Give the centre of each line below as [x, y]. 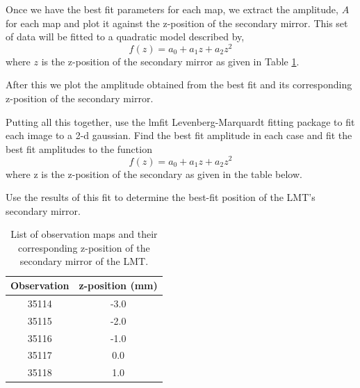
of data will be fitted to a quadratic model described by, [125, 37]
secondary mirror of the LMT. [84, 261]
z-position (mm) [118, 285]
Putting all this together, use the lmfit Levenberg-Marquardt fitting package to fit [180, 121]
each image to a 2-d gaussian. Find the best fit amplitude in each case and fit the [179, 135]
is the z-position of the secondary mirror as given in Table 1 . [170, 61]
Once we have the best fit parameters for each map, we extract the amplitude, [172, 9]
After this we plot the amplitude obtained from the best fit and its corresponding [179, 84]
